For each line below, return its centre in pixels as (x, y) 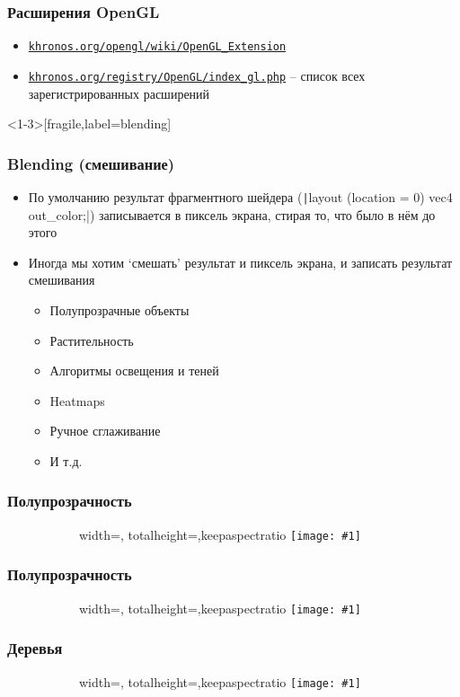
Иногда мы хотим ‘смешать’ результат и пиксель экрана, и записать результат (240, 262)
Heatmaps (77, 400)
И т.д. (66, 460)
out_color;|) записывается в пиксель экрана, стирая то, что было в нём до (232, 214)
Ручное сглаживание (105, 431)
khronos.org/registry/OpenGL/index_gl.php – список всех (197, 75)
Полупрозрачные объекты (119, 309)
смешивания (62, 280)
